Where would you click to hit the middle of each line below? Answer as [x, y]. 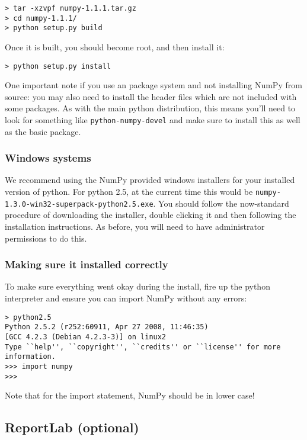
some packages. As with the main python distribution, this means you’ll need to [150, 108]
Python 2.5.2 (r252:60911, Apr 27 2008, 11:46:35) [107, 327]
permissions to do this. [46, 238]
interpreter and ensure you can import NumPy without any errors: [126, 298]
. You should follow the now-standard [221, 203]
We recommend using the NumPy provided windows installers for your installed [150, 180]
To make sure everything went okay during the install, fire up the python [137, 286]
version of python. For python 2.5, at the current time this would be [129, 192]
